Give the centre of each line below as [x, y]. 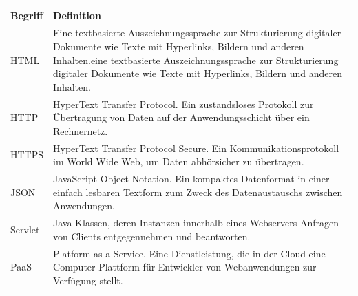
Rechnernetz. [81, 130]
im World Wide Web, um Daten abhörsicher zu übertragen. [179, 161]
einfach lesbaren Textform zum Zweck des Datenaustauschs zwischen [198, 192]
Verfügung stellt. [88, 280]
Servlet [25, 229]
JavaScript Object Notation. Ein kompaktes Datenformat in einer [191, 179]
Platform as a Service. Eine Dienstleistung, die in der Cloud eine [189, 253]
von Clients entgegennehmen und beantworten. [152, 236]
